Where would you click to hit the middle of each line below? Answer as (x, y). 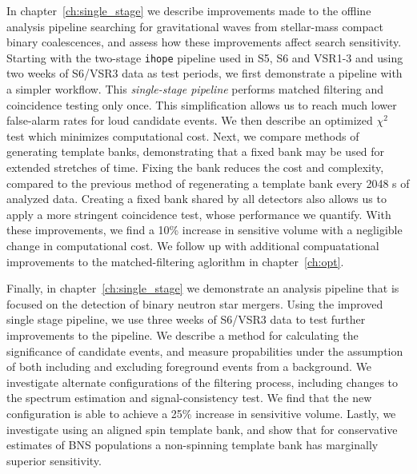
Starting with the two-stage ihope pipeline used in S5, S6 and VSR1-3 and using (205, 57)
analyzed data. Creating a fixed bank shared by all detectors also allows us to (196, 199)
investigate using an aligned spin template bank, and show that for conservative (202, 429)
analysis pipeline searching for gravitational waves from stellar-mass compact (195, 26)
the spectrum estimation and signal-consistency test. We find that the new (189, 398)
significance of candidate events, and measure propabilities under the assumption (205, 351)
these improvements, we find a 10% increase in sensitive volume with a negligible (204, 230)
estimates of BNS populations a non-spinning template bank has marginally (192, 445)
